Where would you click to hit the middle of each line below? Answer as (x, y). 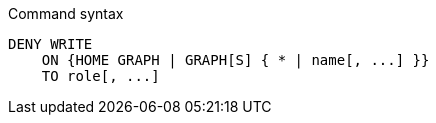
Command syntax (66, 13)
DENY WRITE (50, 44)
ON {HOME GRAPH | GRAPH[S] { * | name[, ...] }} (235, 60)
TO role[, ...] (100, 76)
